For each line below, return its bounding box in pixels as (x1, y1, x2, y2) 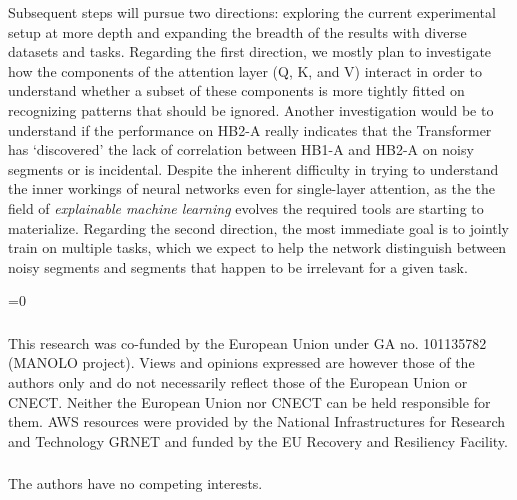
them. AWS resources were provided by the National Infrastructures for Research (8, 411, 506, 432)
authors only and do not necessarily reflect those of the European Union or (8, 372, 468, 393)
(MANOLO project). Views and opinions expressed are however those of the (8, 352, 475, 373)
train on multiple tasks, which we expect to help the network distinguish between (8, 237, 507, 258)
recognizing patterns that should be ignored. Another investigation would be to (8, 99, 494, 120)
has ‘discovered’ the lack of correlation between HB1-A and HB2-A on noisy (8, 139, 474, 160)
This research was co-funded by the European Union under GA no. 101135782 (8, 332, 487, 353)
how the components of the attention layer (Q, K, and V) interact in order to (8, 60, 482, 81)
